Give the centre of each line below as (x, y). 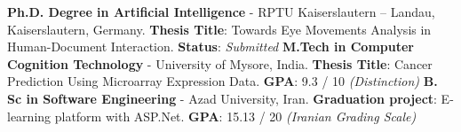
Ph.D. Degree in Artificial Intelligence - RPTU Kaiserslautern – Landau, (221, 12)
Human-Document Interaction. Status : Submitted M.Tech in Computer (211, 47)
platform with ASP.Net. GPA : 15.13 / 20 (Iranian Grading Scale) (235, 116)
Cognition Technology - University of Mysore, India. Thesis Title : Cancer (220, 63)
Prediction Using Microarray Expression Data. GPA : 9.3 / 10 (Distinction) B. (223, 81)
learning (29, 116)
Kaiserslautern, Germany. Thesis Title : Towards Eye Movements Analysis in (219, 29)
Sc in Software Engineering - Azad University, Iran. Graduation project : (222, 98)
